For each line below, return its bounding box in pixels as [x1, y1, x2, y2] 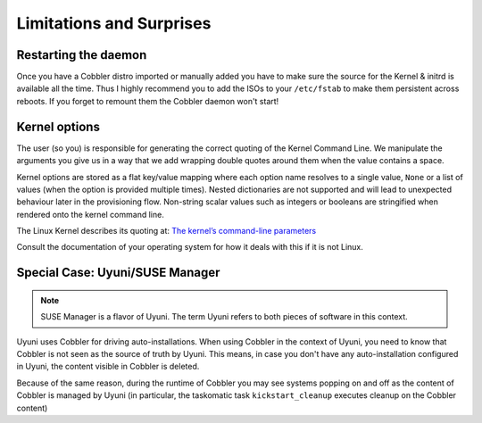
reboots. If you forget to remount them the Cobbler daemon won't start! [16, 95, 279, 106]
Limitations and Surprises [16, 13, 212, 33]
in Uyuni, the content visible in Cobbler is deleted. [16, 361, 200, 372]
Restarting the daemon [16, 47, 147, 62]
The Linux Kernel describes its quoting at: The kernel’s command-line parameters [16, 226, 317, 236]
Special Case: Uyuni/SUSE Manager [16, 265, 220, 280]
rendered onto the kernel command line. [16, 209, 164, 220]
